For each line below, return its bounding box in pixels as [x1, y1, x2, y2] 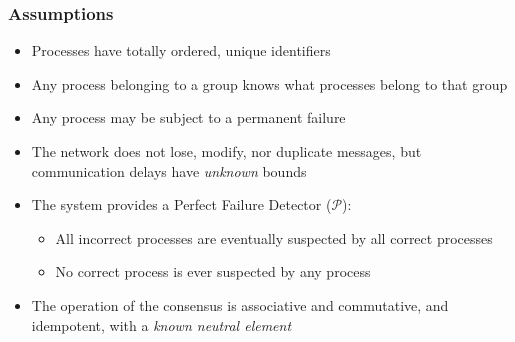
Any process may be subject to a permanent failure [31, 107, 346, 128]
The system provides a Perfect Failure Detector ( [31, 194, 332, 215]
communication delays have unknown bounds [31, 160, 307, 181]
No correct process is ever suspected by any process [55, 261, 371, 282]
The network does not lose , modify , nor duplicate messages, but [31, 141, 422, 161]
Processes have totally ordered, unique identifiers [31, 40, 331, 61]
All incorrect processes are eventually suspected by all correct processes [55, 227, 493, 248]
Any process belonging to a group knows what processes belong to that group [31, 73, 508, 94]
